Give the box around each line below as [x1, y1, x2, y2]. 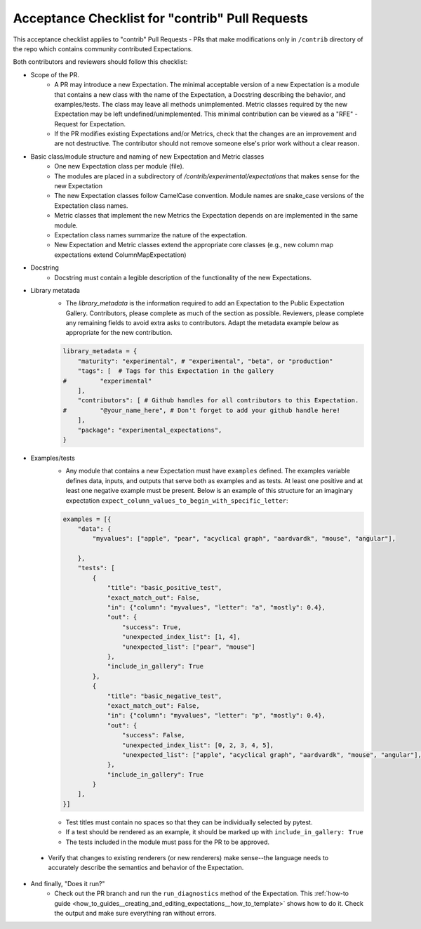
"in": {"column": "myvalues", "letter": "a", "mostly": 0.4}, [107, 604, 326, 612]
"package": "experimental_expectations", [77, 426, 222, 434]
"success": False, [121, 731, 185, 739]
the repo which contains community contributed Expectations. [13, 44, 193, 53]
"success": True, [121, 623, 182, 631]
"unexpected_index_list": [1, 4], [121, 633, 241, 641]
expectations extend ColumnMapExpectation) [54, 250, 187, 259]
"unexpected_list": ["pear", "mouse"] [121, 643, 255, 651]
